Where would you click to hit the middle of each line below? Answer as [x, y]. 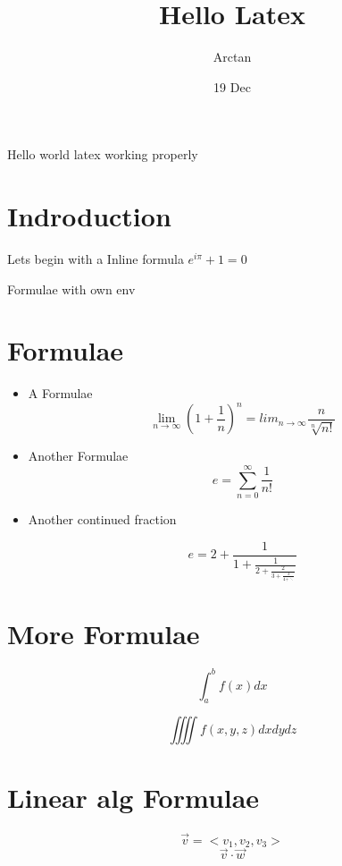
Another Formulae [78, 456]
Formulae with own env [71, 289]
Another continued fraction [102, 519]
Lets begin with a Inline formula [96, 259]
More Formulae [104, 634]
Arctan [232, 57]
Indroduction [89, 216]
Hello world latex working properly [103, 154]
